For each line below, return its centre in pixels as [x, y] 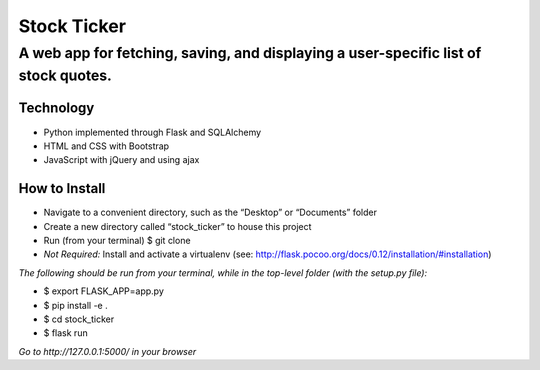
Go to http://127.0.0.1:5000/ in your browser [107, 351]
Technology [56, 108]
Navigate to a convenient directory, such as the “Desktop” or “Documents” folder [210, 212]
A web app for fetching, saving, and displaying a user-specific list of [250, 53]
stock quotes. [65, 75]
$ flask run [66, 333]
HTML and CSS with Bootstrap [106, 146]
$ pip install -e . [76, 305]
